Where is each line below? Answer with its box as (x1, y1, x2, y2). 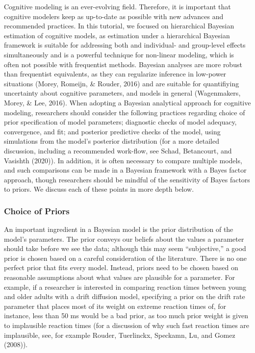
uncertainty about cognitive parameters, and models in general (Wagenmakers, (4, 88, 241, 98)
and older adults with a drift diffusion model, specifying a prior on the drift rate (4, 291, 245, 302)
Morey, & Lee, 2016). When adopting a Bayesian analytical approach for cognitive (4, 97, 251, 107)
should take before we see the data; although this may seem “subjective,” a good (4, 243, 246, 253)
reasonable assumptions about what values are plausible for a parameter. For (4, 272, 235, 282)
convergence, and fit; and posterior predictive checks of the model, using (4, 126, 221, 136)
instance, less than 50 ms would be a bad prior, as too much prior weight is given (4, 310, 248, 321)
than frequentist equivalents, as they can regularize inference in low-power (4, 69, 227, 79)
